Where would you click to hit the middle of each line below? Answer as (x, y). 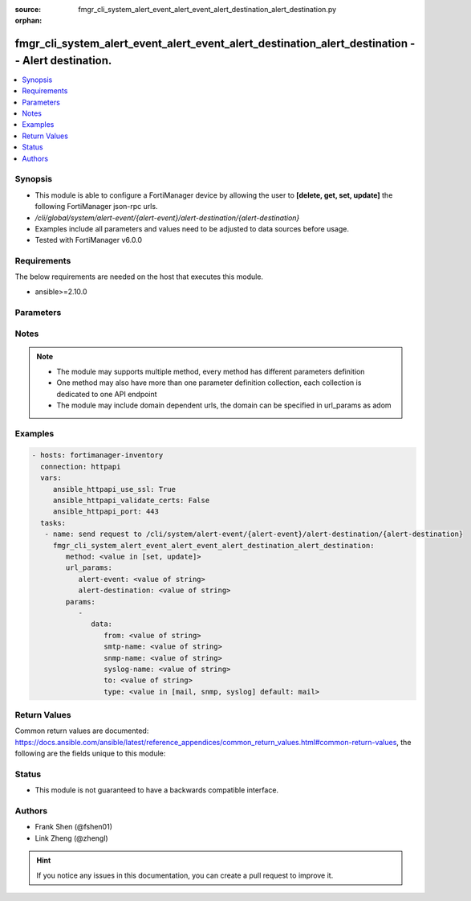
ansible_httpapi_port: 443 (106, 512)
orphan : (28, 21)
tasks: (53, 523)
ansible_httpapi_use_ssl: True (114, 489)
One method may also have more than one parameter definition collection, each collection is (209, 383)
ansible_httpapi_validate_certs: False (131, 501)
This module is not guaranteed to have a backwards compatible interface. (157, 790)
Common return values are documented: (82, 731)
